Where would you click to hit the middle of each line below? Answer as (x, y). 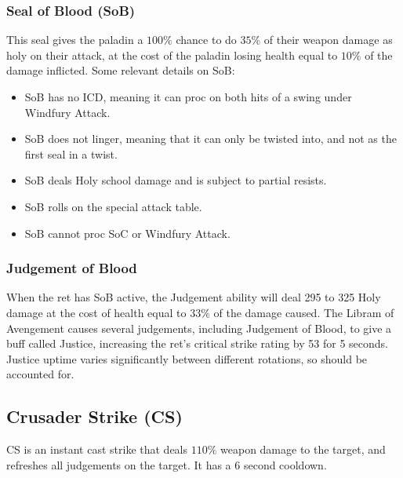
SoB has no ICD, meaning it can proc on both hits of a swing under (188, 97)
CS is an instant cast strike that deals (97, 449)
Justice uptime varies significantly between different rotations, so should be (187, 358)
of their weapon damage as (328, 40)
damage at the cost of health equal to (96, 312)
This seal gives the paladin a (75, 40)
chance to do (206, 40)
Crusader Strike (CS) (94, 416)
